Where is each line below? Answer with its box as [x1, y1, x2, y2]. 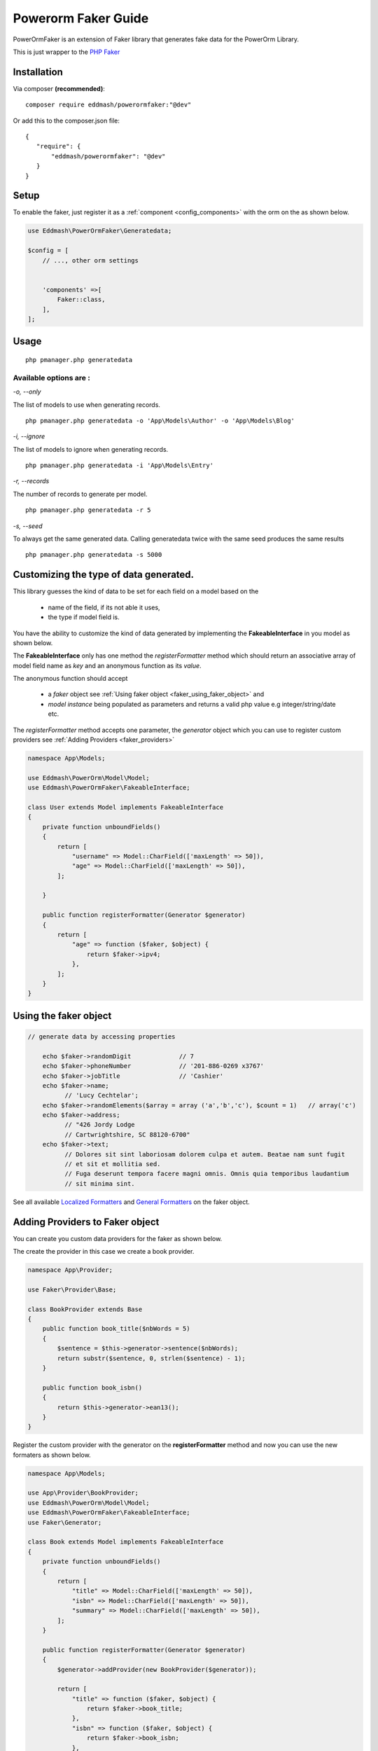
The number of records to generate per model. [13, 490, 148, 498]
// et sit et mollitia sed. [64, 1160, 161, 1168]
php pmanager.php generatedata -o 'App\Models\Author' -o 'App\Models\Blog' [25, 417, 295, 424]
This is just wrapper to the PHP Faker [13, 48, 120, 56]
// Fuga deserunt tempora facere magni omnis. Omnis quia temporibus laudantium [64, 1170, 349, 1178]
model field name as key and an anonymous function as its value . [13, 661, 202, 670]
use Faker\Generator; [27, 1518, 102, 1526]
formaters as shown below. [13, 1451, 91, 1459]
